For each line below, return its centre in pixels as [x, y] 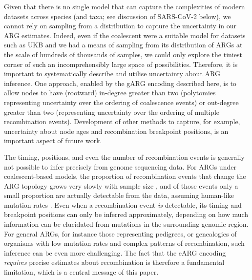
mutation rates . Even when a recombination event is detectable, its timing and [123, 205]
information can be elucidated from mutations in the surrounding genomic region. [126, 224]
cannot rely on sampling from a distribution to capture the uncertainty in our [120, 26]
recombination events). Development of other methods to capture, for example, [122, 121]
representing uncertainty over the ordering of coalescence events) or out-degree [121, 102]
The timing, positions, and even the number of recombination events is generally [124, 157]
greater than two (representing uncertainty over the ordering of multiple [112, 112]
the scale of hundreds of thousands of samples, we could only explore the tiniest [123, 54]
